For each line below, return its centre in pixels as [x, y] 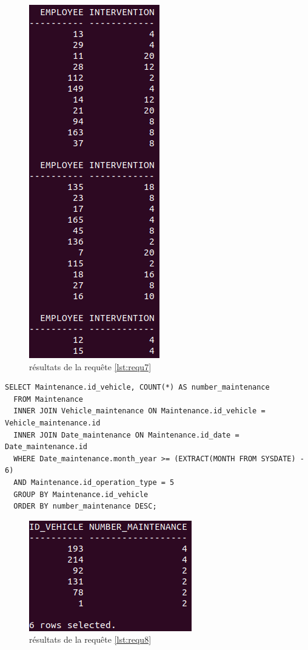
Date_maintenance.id [46, 447]
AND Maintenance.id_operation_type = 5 [94, 482]
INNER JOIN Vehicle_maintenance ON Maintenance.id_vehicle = [139, 411]
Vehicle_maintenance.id [53, 423]
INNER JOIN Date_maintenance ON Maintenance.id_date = [126, 435]
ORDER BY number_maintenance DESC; [85, 506]
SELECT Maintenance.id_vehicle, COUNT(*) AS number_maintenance [137, 388]
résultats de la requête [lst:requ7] [90, 366]
